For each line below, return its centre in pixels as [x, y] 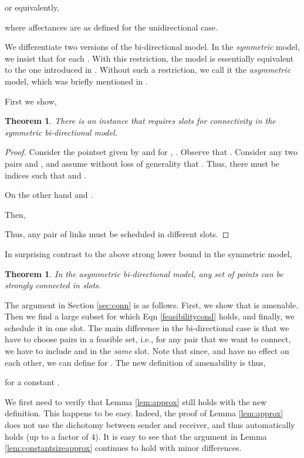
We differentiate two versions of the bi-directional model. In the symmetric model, [152, 47]
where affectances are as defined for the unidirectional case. [111, 27]
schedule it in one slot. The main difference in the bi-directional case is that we [147, 327]
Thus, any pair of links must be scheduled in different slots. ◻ [117, 234]
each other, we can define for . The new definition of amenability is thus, [135, 362]
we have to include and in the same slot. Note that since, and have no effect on [147, 351]
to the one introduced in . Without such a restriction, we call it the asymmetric [148, 70]
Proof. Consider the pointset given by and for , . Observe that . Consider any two [151, 152]
